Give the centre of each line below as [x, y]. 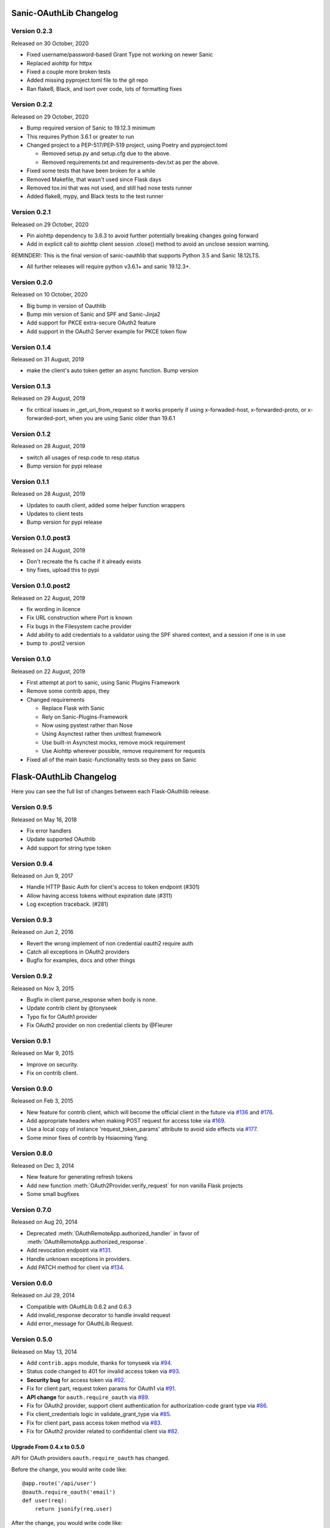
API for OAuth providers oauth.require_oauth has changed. [90, 1458]
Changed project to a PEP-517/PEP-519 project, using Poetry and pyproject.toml [127, 145]
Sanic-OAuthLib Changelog [65, 13]
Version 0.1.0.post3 [41, 538]
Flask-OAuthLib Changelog [64, 777]
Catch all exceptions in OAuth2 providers [78, 952]
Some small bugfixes [53, 1194]
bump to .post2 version [56, 643]
